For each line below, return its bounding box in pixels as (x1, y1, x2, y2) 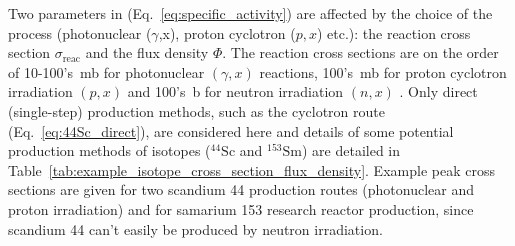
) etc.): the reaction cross (316, 22, 471, 43)
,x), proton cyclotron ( (158, 22, 296, 43)
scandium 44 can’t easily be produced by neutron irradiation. (8, 218, 383, 239)
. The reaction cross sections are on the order (222, 42, 499, 63)
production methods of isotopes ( (8, 140, 211, 161)
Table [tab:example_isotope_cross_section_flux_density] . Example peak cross (8, 159, 495, 180)
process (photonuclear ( (8, 22, 152, 43)
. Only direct (399, 81, 478, 102)
